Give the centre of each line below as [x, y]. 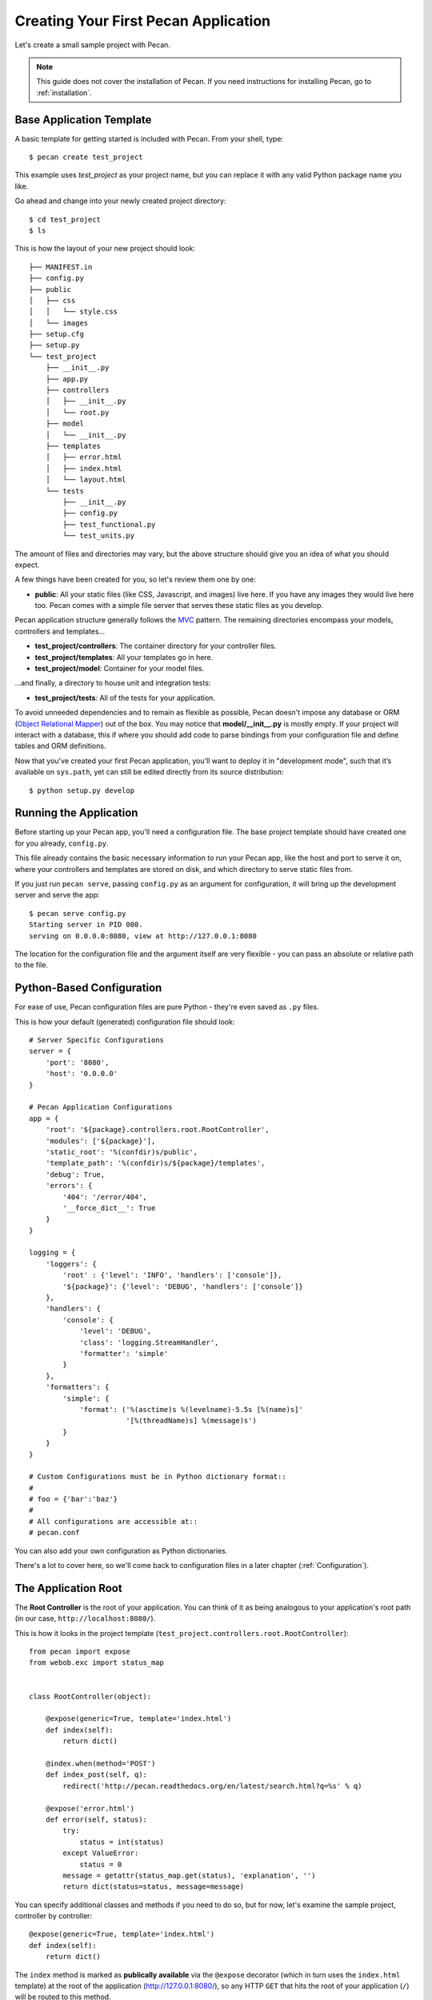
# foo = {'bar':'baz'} [74, 1499]
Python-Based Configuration [88, 988]
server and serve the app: [57, 895]
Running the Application [76, 813]
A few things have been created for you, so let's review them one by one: [135, 579]
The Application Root [69, 1588]
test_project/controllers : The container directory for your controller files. [156, 646]
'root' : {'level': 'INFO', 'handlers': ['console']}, [172, 1275]
